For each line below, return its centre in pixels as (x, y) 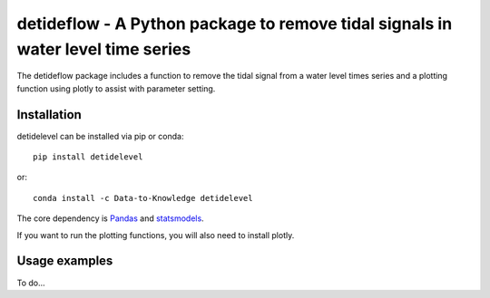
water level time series (104, 49)
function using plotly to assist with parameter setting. (116, 88)
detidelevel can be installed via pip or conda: (100, 136)
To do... (31, 283)
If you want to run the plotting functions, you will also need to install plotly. (156, 235)
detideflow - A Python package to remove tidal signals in (235, 24)
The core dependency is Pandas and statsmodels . (110, 218)
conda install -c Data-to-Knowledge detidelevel (143, 198)
